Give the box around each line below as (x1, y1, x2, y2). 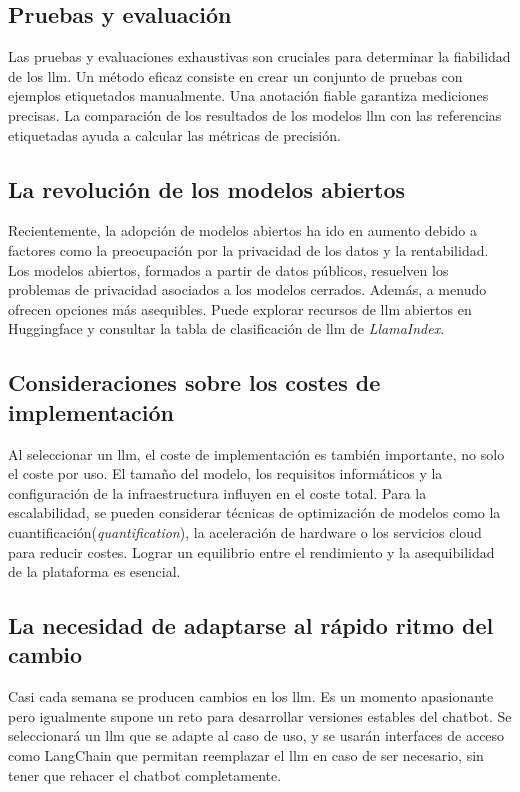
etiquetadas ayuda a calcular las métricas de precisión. (8, 124, 341, 145)
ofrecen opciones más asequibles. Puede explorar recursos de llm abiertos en (8, 298, 472, 319)
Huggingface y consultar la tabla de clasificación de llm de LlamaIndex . (8, 318, 445, 339)
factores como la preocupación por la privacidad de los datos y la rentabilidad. (8, 239, 489, 260)
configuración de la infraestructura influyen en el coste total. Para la (8, 482, 427, 503)
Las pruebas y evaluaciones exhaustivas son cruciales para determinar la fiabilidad (8, 46, 511, 67)
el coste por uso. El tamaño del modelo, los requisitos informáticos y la (8, 463, 443, 484)
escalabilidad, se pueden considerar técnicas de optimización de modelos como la (8, 502, 501, 523)
